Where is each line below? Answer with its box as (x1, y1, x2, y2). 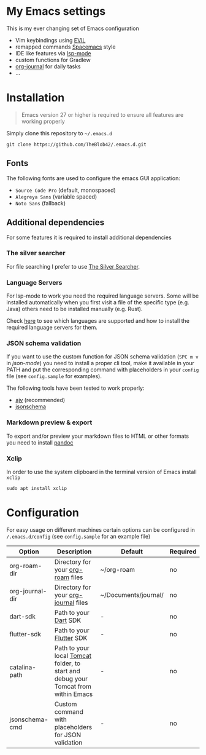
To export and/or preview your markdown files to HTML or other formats (6, 432, 189, 440)
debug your (54, 674, 88, 683)
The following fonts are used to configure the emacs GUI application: (6, 174, 181, 182)
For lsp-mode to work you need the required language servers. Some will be (6, 292, 199, 299)
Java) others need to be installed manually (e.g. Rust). (6, 306, 143, 313)
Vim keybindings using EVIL (15, 36, 86, 44)
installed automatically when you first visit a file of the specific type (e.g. (6, 299, 189, 306)
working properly (21, 117, 66, 125)
